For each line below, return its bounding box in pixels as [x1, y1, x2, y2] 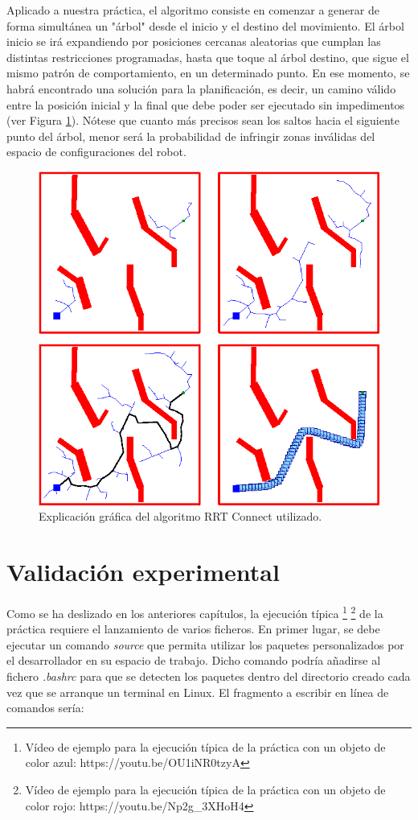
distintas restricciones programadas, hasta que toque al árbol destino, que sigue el [6, 48, 409, 65]
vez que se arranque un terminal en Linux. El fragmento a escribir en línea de [6, 683, 389, 700]
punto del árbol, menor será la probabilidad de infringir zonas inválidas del [6, 127, 375, 144]
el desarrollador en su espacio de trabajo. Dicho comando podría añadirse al [6, 652, 381, 669]
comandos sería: [6, 699, 84, 716]
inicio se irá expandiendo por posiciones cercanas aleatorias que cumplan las [6, 33, 381, 50]
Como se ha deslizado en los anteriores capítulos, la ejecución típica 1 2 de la [6, 603, 383, 621]
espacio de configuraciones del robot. [6, 143, 186, 160]
